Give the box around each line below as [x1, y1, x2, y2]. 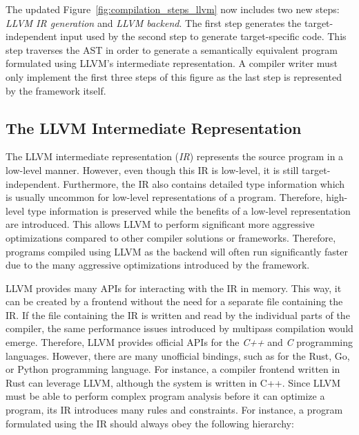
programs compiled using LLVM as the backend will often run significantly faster [6, 244, 349, 258]
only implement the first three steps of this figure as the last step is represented [6, 69, 342, 84]
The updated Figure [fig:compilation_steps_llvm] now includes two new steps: [6, 2, 340, 16]
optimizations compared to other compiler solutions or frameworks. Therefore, [6, 230, 336, 244]
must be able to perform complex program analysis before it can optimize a [6, 389, 325, 403]
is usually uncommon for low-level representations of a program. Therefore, [6, 190, 323, 204]
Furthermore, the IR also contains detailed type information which [63, 176, 345, 191]
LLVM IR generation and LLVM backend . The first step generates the [6, 15, 302, 30]
